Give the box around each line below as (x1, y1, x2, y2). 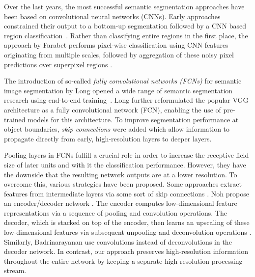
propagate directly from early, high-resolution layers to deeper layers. (4, 133, 212, 143)
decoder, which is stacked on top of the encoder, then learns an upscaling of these (4, 217, 250, 227)
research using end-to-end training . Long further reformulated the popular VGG (4, 95, 249, 105)
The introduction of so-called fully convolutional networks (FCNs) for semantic (4, 76, 242, 86)
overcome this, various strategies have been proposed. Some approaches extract (4, 179, 242, 189)
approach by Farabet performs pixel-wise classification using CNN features (4, 40, 228, 50)
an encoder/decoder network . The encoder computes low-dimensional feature (4, 198, 237, 208)
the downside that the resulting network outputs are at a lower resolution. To (4, 169, 237, 179)
